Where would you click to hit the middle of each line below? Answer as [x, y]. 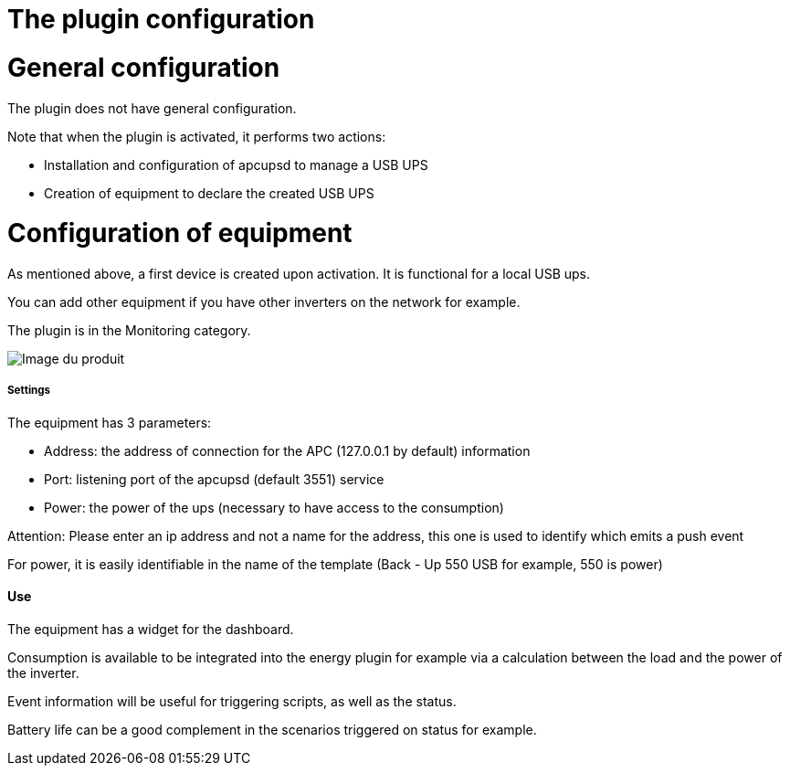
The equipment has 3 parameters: [110, 422]
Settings [29, 391]
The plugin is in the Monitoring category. [129, 330]
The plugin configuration [161, 19]
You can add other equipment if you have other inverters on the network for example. [264, 302]
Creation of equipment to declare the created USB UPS [209, 193]
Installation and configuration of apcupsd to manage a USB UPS [236, 164]
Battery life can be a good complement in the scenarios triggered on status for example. [272, 730]
